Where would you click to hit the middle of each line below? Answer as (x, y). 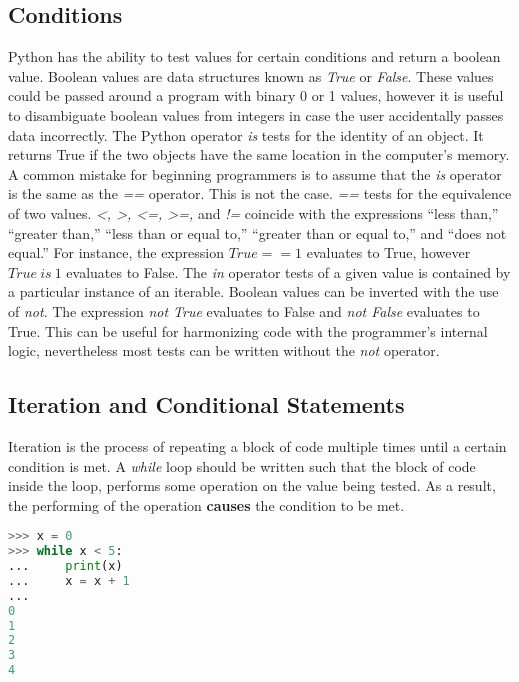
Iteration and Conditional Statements (206, 404)
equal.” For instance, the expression (116, 252)
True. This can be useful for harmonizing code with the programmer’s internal (248, 330)
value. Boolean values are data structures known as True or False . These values (251, 75)
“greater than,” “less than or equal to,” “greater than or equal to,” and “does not (257, 232)
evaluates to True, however (388, 252)
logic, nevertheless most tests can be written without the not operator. (224, 350)
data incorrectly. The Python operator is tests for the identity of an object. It (246, 134)
